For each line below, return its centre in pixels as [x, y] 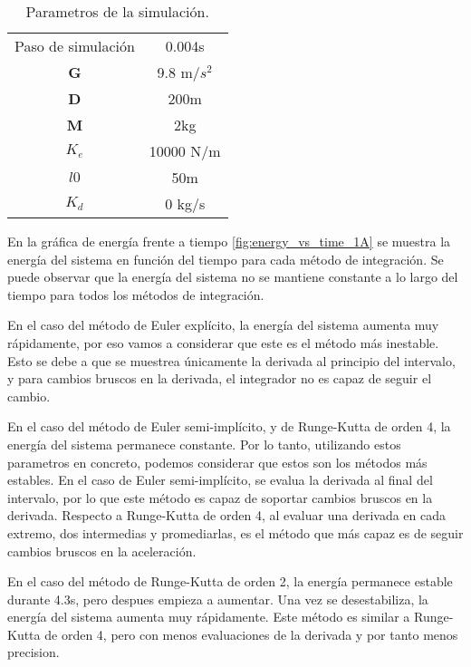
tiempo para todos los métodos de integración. [136, 294]
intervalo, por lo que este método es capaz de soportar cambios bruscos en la [220, 497]
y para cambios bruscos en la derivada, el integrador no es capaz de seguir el [220, 378]
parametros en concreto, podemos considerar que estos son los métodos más [217, 462]
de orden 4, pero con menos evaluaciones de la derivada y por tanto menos [251, 634]
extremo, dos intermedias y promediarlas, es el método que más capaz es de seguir [235, 532]
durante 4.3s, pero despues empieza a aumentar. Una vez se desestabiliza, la [218, 599]
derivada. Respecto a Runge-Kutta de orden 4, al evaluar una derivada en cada [227, 515]
